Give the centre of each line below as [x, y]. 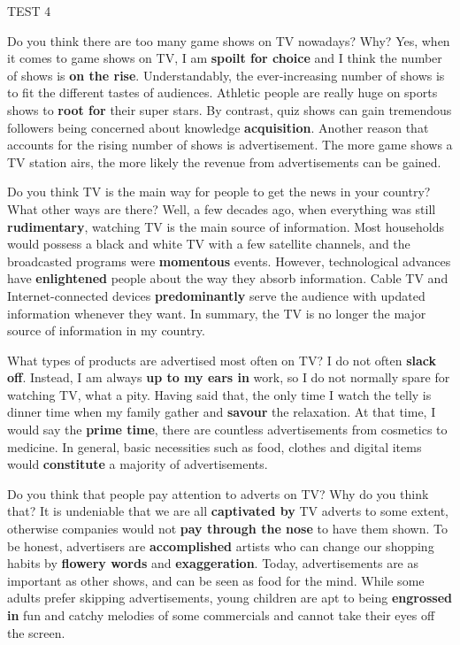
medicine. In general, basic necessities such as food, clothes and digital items [215, 446]
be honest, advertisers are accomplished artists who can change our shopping [221, 545]
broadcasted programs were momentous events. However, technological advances [229, 261]
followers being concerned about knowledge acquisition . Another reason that [218, 127]
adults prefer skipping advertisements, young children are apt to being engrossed [230, 598]
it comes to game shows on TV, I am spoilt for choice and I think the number [225, 58]
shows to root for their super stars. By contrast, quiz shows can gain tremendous [230, 109]
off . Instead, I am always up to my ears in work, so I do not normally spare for [229, 377]
